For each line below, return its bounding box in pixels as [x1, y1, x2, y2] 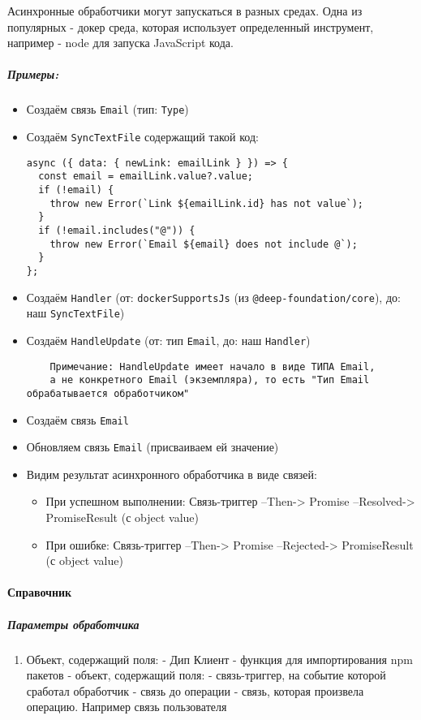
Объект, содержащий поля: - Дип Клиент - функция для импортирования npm [26, 650, 413, 667]
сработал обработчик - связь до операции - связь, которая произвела [26, 682, 364, 699]
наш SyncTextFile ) [26, 304, 125, 321]
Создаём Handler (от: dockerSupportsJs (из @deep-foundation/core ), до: [26, 288, 401, 305]
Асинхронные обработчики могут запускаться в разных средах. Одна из [7, 2, 363, 19]
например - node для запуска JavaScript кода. [7, 34, 234, 51]
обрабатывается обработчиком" [26, 387, 190, 399]
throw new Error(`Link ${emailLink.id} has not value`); [49, 197, 364, 209]
